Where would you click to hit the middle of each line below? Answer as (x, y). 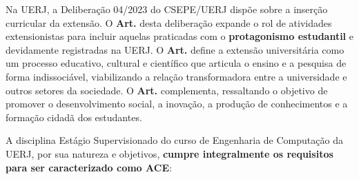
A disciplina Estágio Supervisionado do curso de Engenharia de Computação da (174, 140)
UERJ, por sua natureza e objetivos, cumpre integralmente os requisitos (169, 153)
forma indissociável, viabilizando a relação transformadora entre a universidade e (176, 76)
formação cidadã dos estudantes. (74, 117)
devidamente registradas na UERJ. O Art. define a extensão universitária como (175, 49)
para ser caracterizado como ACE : (89, 167)
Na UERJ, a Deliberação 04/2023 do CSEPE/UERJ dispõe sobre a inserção (167, 9)
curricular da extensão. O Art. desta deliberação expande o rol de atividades (169, 22)
